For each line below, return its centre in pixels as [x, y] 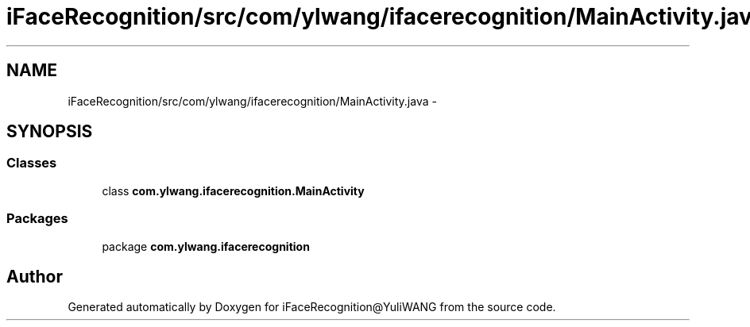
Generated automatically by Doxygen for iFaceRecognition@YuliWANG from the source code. [312, 307]
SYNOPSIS [50, 132]
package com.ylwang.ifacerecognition [206, 246]
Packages [37, 219]
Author [35, 276]
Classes [32, 163]
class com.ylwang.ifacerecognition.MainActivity [233, 190]
